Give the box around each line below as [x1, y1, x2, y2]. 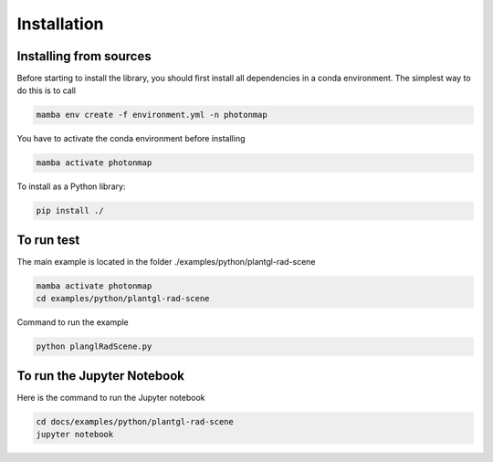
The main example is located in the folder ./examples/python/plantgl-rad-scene [16, 256, 316, 267]
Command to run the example [16, 317, 130, 328]
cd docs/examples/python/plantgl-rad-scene [36, 416, 235, 426]
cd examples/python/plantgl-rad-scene [36, 293, 210, 304]
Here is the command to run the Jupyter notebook [16, 392, 205, 403]
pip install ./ [36, 205, 104, 216]
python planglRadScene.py [36, 341, 152, 352]
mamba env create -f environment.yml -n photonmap [36, 110, 268, 121]
